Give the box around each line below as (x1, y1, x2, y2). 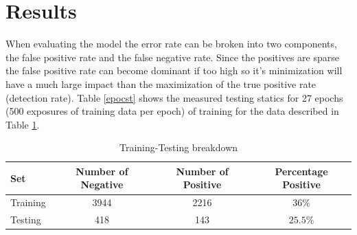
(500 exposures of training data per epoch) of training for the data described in (5, 104, 339, 118)
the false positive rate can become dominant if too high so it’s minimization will (5, 63, 343, 78)
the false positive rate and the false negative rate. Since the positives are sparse (5, 49, 339, 64)
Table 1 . (5, 117, 40, 131)
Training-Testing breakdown (119, 140, 238, 155)
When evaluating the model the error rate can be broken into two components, (5, 36, 337, 51)
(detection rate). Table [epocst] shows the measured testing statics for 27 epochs (5, 90, 343, 104)
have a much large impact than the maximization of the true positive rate (5, 76, 316, 91)
